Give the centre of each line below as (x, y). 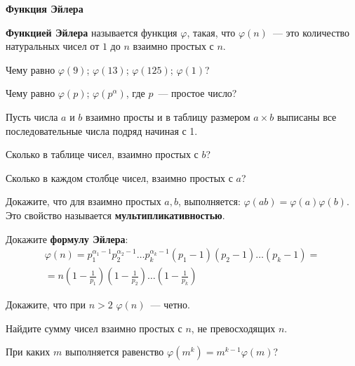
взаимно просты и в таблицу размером (168, 116)
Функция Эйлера (45, 8)
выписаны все (307, 116)
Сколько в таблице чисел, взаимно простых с (102, 154)
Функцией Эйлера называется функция (92, 32)
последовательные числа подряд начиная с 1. (102, 130)
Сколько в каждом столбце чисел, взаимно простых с (119, 177)
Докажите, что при (46, 305)
